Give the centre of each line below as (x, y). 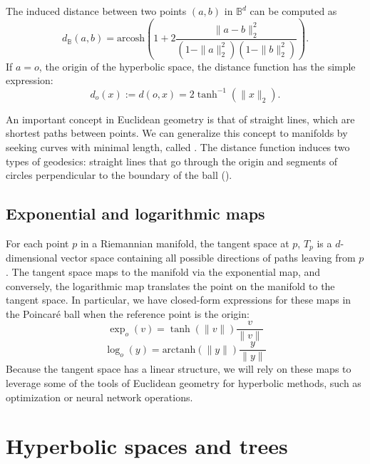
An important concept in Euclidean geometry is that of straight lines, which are (180, 119)
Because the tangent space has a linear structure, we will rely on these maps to (179, 369)
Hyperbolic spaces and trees (147, 446)
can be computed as (293, 11)
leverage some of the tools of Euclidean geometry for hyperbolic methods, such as (184, 383)
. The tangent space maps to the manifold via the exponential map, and (163, 271)
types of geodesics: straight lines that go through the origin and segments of (171, 161)
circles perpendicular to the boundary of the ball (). (119, 175)
